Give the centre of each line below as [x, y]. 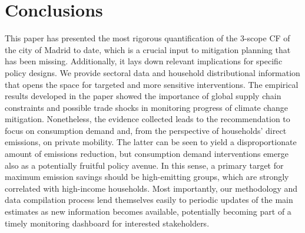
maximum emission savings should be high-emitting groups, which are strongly [147, 177]
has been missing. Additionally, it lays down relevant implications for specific [144, 61]
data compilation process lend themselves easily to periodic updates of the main [149, 200]
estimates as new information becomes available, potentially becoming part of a [148, 211]
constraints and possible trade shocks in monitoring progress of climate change [147, 107]
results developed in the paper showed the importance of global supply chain [143, 96]
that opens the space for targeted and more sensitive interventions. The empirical [152, 84]
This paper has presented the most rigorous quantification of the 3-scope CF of [147, 38]
